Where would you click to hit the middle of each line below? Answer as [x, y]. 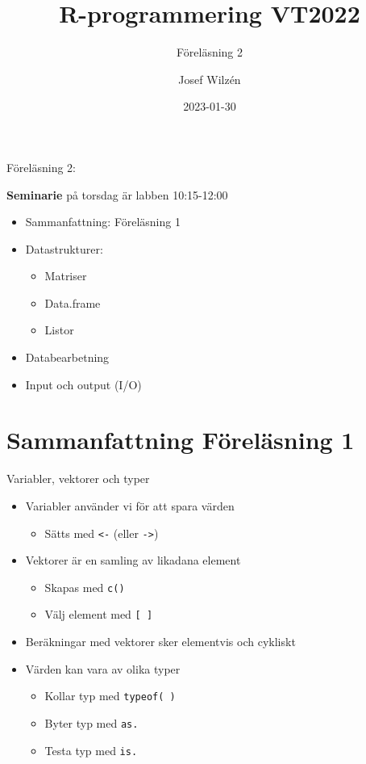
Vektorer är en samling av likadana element [133, 560]
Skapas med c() [85, 587]
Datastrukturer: [64, 248]
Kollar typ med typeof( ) [110, 696]
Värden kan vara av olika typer [103, 668]
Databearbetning [67, 357]
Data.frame [73, 302]
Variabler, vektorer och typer [78, 479]
